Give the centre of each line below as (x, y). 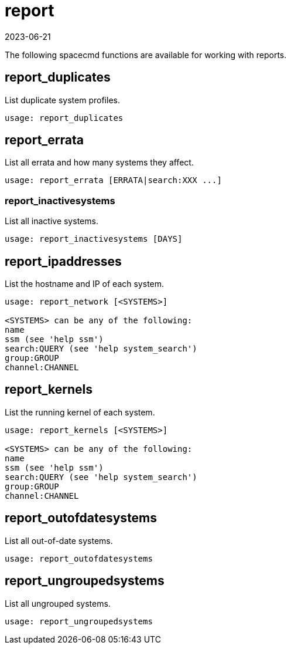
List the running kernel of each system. (80, 412)
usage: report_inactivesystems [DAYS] (94, 239)
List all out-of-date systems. (59, 540)
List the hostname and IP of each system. (85, 284)
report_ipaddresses (63, 261)
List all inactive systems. (52, 221)
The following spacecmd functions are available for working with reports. (146, 55)
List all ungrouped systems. (58, 603)
